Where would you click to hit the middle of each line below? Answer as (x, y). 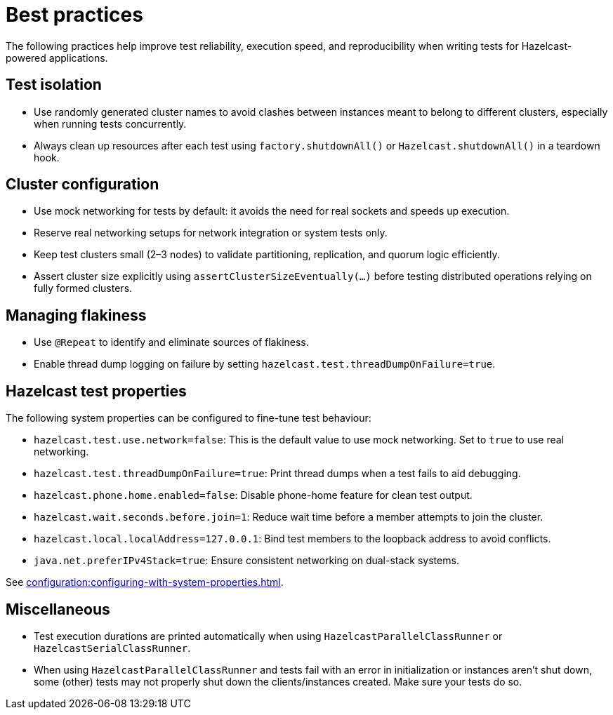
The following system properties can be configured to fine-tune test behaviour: (189, 418)
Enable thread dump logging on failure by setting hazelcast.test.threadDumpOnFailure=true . (265, 364)
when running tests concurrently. (110, 123)
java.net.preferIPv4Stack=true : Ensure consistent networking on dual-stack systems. (246, 561)
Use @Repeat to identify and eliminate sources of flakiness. (171, 342)
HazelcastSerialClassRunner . (112, 648)
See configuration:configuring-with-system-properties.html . (145, 582)
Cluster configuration (83, 185)
